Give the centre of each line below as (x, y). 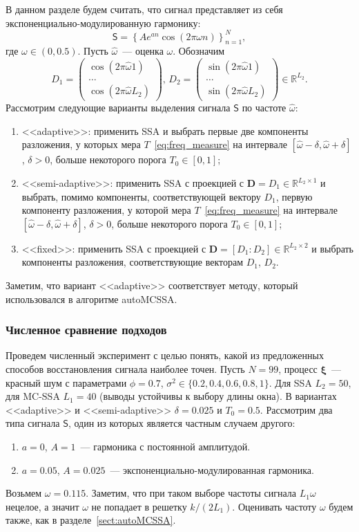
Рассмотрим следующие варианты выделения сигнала (118, 108)
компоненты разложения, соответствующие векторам (133, 262)
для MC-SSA (33, 396)
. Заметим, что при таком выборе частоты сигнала (191, 493)
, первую (294, 196)
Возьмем (24, 493)
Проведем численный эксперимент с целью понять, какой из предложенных (165, 355)
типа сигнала (33, 423)
